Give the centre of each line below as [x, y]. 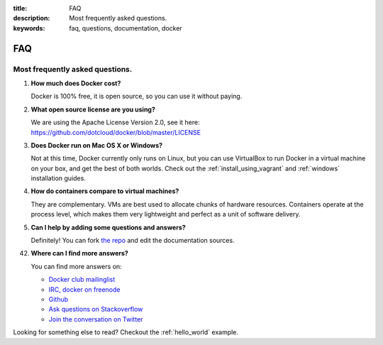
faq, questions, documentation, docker [126, 28]
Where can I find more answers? [80, 253]
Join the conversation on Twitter [96, 319]
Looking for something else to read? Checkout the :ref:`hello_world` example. [126, 332]
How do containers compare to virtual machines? [105, 191]
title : [20, 8]
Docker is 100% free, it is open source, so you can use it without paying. [137, 97]
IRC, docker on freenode [84, 289]
